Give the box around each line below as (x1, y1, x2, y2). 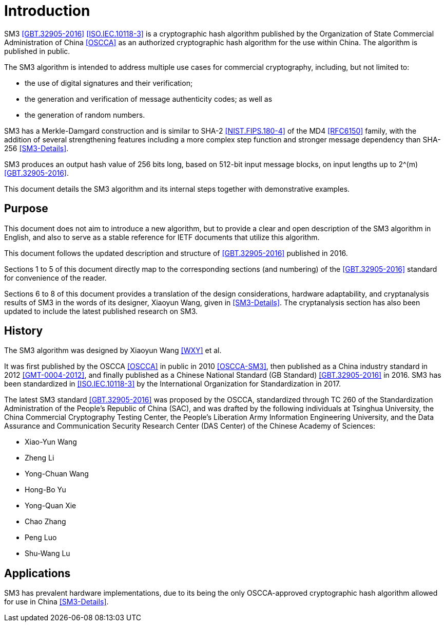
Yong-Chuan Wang (25, 469, 89, 478)
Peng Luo (25, 533, 57, 542)
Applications (4, 566, 71, 580)
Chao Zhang (25, 517, 66, 526)
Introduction (4, 2, 90, 20)
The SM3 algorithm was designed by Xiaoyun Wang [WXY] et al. (4, 346, 222, 355)
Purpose (4, 202, 48, 215)
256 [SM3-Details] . (4, 143, 69, 153)
